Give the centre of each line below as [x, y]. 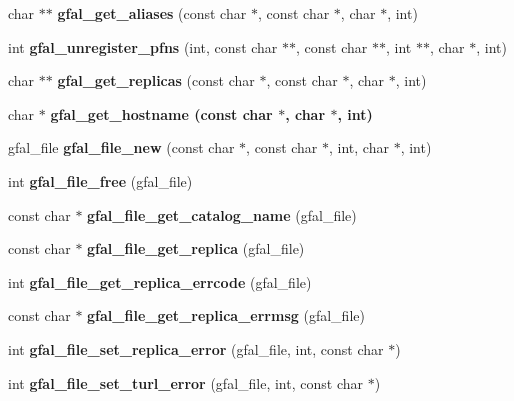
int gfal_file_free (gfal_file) [100, 180]
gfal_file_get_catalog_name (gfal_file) [222, 214]
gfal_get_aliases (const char [152, 13]
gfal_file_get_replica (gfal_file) [196, 248]
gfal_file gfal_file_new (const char [121, 147]
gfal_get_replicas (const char [156, 80]
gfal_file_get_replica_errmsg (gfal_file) [226, 315]
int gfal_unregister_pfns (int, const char [143, 46]
